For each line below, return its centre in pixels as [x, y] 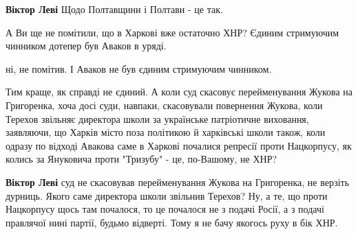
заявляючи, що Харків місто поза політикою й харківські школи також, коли [166, 132]
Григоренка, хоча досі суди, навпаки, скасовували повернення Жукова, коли [164, 105]
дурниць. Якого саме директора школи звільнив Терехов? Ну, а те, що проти [167, 195]
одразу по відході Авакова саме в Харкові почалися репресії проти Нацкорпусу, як [179, 145]
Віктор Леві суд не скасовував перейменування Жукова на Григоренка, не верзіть [178, 182]
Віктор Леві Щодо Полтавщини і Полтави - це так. [114, 9]
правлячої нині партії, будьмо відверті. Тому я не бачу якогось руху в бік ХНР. [172, 222]
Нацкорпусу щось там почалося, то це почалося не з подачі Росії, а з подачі [165, 209]
